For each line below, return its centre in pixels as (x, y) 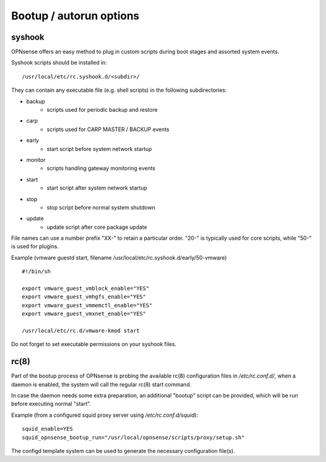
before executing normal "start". (51, 404)
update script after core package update (97, 227)
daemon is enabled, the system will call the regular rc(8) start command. (101, 384)
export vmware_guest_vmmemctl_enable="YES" (87, 305)
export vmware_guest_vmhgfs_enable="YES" (84, 297)
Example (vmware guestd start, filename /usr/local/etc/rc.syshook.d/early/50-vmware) (119, 257)
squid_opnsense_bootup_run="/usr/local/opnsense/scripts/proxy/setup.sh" (133, 437)
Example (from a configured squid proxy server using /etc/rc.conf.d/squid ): (105, 415)
